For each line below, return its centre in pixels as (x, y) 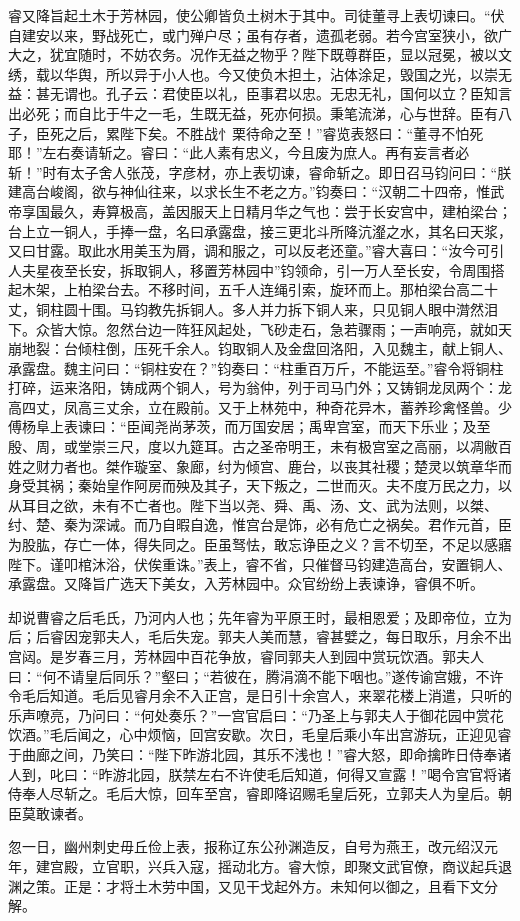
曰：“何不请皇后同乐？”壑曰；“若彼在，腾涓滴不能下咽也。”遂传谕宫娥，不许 (256, 675)
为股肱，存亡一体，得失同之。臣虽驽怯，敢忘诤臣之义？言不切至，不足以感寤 (260, 544)
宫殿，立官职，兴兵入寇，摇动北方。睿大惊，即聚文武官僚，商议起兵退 (280, 865)
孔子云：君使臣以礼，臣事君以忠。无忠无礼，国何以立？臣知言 (308, 93)
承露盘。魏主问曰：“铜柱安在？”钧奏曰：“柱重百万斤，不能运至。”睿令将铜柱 (256, 367)
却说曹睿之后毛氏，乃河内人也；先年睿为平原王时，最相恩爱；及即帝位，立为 (260, 616)
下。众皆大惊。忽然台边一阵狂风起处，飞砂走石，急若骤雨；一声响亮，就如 (253, 328)
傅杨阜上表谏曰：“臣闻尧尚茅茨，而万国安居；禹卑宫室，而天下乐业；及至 (249, 426)
